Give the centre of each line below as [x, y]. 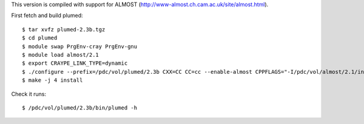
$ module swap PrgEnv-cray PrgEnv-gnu [80, 46]
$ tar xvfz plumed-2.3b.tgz [64, 29]
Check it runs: [29, 94]
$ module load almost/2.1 [61, 55]
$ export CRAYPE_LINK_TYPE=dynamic [75, 63]
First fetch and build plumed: [47, 16]
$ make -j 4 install [52, 80]
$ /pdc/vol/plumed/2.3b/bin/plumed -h [80, 108]
